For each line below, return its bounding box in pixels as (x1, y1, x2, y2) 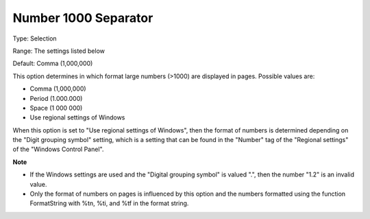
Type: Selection (12, 34, 58, 43)
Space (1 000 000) (29, 104, 83, 112)
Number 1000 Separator (12, 10, 153, 25)
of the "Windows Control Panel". (12, 145, 104, 154)
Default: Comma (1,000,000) (12, 59, 93, 68)
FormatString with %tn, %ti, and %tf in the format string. (29, 199, 189, 207)
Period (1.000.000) (29, 94, 83, 102)
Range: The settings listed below (12, 47, 106, 55)
